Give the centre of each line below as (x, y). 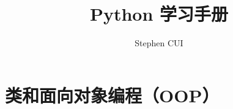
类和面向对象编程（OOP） (112, 95)
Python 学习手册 (159, 14)
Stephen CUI (159, 43)
